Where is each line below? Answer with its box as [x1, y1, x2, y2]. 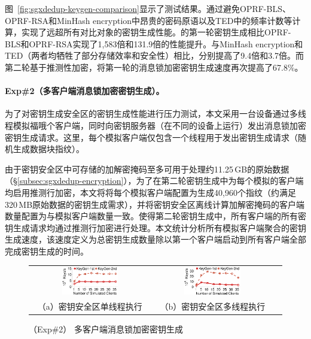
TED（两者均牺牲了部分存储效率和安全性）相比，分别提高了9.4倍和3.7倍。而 [5, 49, 304, 62]
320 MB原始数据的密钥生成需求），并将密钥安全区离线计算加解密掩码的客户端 [5, 198, 305, 210]
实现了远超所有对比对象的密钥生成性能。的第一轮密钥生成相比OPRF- [21, 26, 291, 38]
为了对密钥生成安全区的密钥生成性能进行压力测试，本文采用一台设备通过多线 [5, 107, 306, 120]
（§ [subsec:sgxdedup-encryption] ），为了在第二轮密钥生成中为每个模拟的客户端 [5, 174, 304, 187]
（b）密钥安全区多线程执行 [160, 299, 266, 312]
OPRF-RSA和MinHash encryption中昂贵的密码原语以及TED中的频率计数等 [5, 14, 292, 26]
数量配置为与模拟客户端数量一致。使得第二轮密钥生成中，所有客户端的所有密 [5, 210, 306, 222]
